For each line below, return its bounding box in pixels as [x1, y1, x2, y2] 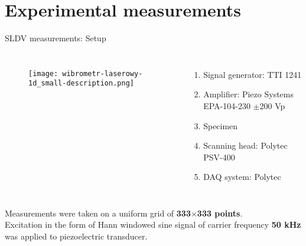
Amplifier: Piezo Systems [203, 88, 294, 100]
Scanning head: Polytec [203, 139, 288, 152]
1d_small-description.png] [28, 79, 134, 88]
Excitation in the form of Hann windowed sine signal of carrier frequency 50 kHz [5, 218, 301, 231]
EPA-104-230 [203, 99, 250, 111]
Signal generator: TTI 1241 [203, 68, 302, 80]
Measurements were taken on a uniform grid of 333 [5, 206, 191, 219]
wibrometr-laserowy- [62, 69, 143, 78]
